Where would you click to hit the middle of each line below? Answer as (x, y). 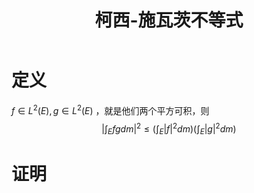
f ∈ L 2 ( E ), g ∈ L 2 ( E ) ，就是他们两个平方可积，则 (110, 109)
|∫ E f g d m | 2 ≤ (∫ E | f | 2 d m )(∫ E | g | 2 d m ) (169, 129)
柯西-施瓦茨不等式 (169, 20)
